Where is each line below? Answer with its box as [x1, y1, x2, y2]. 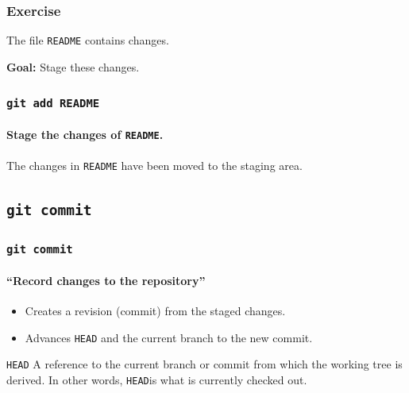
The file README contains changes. [6, 32, 169, 48]
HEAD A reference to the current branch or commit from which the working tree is [6, 356, 403, 372]
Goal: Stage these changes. [6, 58, 140, 75]
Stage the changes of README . [6, 126, 164, 143]
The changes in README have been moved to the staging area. [6, 156, 303, 173]
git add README [6, 97, 100, 110]
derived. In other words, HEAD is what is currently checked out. [6, 371, 307, 387]
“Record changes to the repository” [6, 272, 206, 288]
